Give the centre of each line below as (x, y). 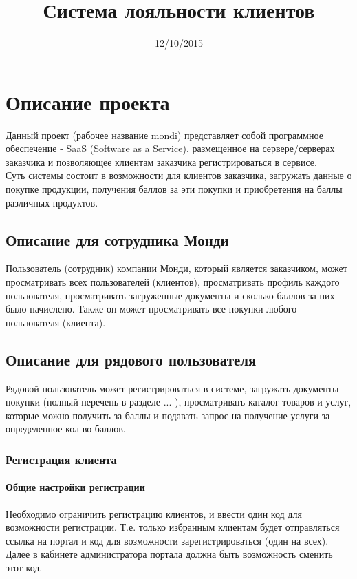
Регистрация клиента (61, 459)
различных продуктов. (52, 202)
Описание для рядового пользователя (131, 359)
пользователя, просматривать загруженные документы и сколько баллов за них (170, 295)
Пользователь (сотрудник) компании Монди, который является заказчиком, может (176, 268)
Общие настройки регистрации (75, 487)
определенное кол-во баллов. (66, 429)
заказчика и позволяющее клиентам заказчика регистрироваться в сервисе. (161, 161)
